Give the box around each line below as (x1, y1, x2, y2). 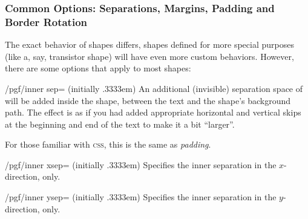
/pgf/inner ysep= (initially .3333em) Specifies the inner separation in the (5, 191, 277, 203)
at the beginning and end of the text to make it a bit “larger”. (5, 117, 235, 130)
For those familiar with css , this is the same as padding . (5, 138, 211, 151)
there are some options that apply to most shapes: (5, 62, 191, 74)
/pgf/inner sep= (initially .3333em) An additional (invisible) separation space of (5, 82, 303, 94)
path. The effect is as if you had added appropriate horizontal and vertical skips (5, 106, 301, 119)
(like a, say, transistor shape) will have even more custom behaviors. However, (5, 50, 294, 62)
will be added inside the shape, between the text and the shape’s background (5, 94, 291, 106)
